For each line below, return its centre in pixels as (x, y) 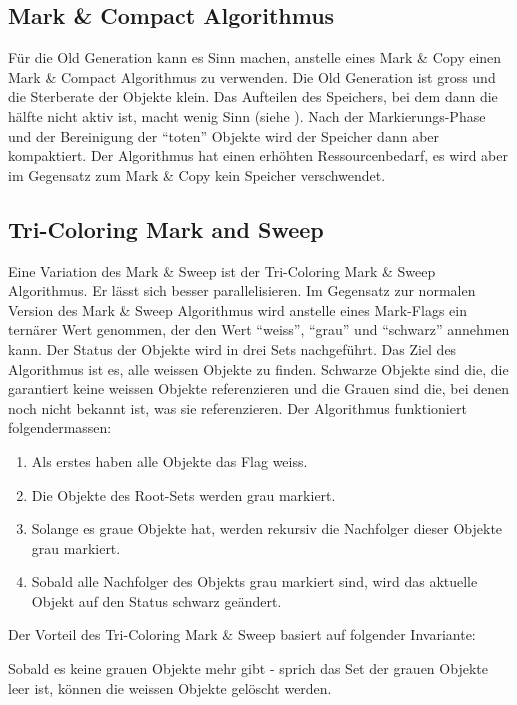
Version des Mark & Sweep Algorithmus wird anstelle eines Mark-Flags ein (237, 309)
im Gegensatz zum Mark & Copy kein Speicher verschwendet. (197, 174)
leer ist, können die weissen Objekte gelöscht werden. (170, 687)
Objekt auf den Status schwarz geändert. (156, 600)
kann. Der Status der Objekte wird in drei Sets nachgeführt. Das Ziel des (232, 348)
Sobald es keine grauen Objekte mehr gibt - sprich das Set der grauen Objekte (248, 668)
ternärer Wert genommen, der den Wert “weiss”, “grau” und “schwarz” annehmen (259, 329)
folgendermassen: (60, 427)
